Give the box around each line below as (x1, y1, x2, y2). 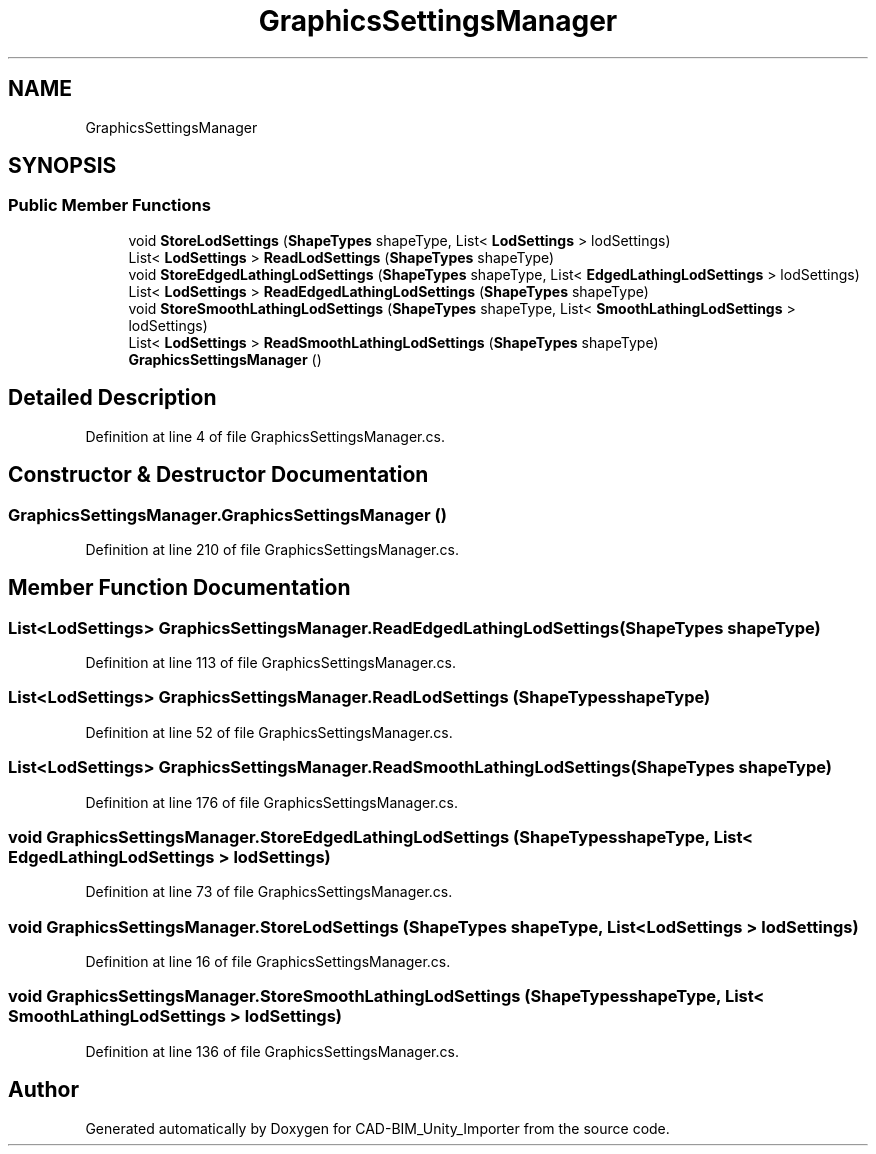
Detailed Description (8, 385, 217, 411)
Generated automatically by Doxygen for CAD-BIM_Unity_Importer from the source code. (85, 1119, 670, 1137)
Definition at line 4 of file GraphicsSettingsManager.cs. (85, 427, 445, 445)
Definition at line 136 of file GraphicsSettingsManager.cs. (85, 1042, 459, 1060)
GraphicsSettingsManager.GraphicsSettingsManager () (8, 504, 447, 525)
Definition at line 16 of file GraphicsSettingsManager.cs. (85, 953, 451, 971)
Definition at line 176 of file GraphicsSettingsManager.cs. (85, 793, 458, 811)
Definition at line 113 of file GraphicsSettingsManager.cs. (85, 654, 456, 672)
